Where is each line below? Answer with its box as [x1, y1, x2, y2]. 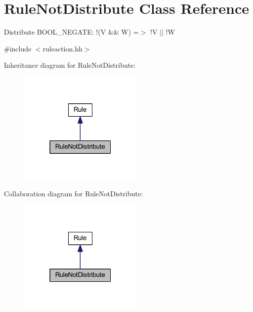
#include [4, 43, 32, 53]
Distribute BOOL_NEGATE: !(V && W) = [4, 27, 139, 37]
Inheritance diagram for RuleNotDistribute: [4, 60, 136, 70]
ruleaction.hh [42, 43, 83, 53]
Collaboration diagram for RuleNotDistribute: [4, 188, 143, 199]
